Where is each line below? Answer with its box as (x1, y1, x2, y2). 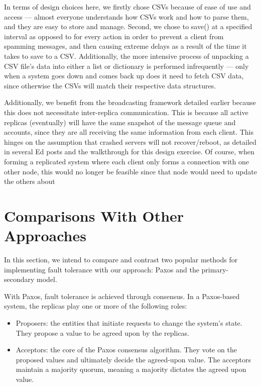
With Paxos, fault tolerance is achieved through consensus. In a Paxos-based (4, 291, 240, 301)
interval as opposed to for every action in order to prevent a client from (4, 31, 224, 41)
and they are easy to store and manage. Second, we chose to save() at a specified (4, 21, 252, 32)
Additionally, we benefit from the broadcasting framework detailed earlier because (4, 97, 256, 108)
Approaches (4, 225, 86, 246)
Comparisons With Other (4, 205, 184, 226)
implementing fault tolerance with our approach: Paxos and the (4, 264, 199, 274)
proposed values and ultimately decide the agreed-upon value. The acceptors (16, 354, 251, 364)
